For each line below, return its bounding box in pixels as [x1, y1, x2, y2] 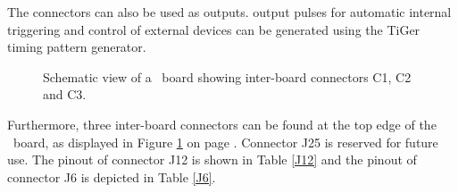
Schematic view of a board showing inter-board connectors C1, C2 [43, 67, 412, 86]
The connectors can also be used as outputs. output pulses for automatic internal [7, 3, 452, 21]
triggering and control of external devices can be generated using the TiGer [7, 20, 421, 38]
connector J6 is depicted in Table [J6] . [7, 167, 216, 186]
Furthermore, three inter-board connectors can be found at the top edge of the [7, 114, 437, 133]
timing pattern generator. [7, 38, 146, 56]
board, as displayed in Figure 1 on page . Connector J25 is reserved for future [12, 132, 438, 151]
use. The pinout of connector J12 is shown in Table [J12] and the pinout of [7, 150, 417, 169]
